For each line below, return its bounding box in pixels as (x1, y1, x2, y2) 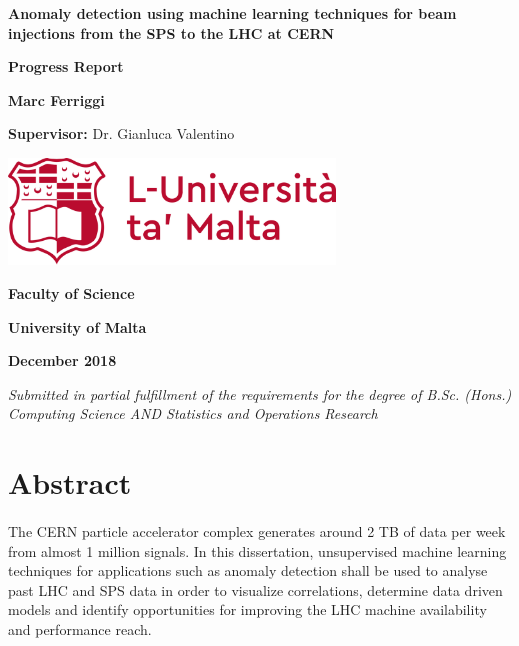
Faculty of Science (8, 283, 135, 304)
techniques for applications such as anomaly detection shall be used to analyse (8, 560, 488, 581)
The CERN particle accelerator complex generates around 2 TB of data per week (8, 520, 506, 541)
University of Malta (8, 316, 147, 337)
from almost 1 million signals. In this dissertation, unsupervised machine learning (8, 540, 507, 561)
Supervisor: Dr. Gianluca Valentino (8, 123, 235, 144)
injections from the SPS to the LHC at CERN (8, 22, 335, 43)
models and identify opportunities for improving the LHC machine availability (8, 599, 487, 620)
